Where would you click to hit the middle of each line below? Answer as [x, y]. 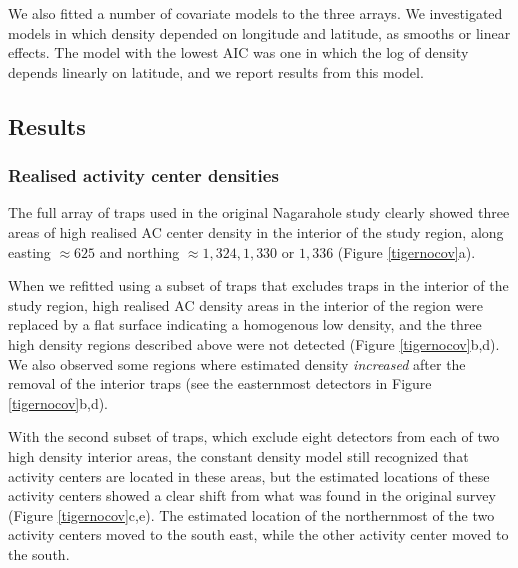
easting [29, 251]
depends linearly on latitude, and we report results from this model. [216, 71]
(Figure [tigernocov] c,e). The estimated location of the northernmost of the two [251, 514]
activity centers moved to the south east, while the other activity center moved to [258, 534]
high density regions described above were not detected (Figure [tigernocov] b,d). [254, 343]
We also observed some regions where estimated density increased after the [237, 363]
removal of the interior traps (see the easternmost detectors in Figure [220, 383]
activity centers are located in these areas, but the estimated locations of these [249, 475]
